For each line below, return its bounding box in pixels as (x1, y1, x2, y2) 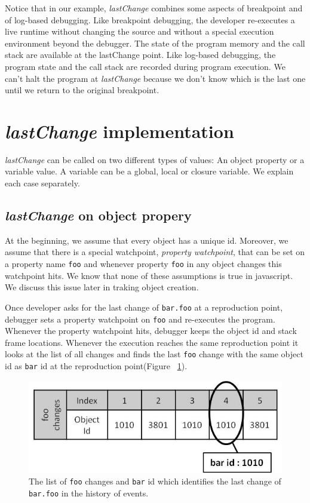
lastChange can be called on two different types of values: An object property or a (5, 153, 305, 165)
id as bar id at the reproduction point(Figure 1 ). (5, 360, 188, 372)
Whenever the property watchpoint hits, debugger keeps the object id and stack (5, 324, 297, 337)
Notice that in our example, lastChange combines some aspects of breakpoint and (5, 2, 303, 14)
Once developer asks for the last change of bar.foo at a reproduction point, (5, 300, 283, 313)
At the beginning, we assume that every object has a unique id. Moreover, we (5, 234, 288, 246)
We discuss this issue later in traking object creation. (5, 281, 199, 293)
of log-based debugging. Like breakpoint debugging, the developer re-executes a (5, 13, 295, 26)
